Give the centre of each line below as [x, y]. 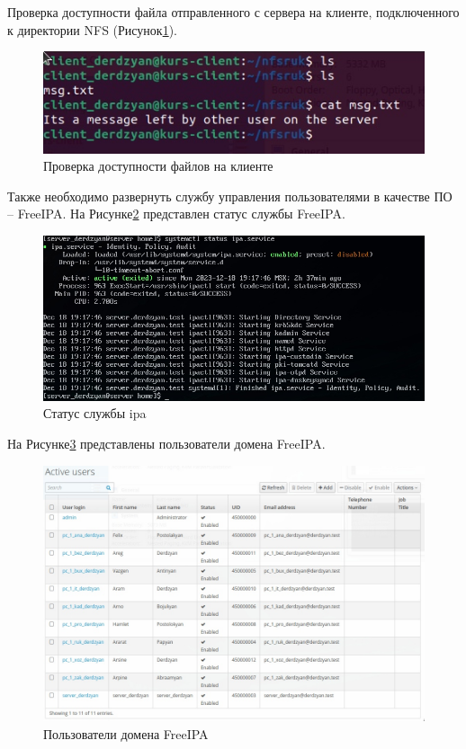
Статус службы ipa [95, 413]
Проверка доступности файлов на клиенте [158, 166]
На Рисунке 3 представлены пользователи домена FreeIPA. [166, 444]
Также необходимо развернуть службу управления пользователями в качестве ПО [230, 196]
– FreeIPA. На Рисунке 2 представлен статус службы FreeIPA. [176, 214]
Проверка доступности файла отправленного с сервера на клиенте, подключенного [233, 12]
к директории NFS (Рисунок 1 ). [92, 29]
